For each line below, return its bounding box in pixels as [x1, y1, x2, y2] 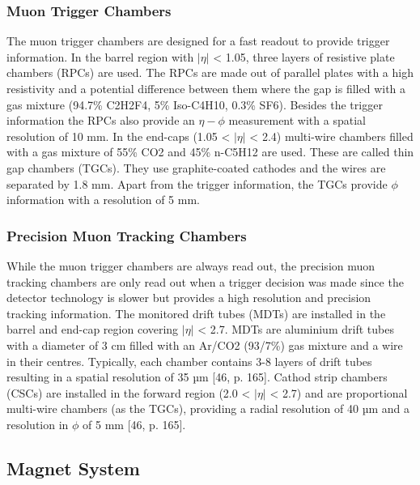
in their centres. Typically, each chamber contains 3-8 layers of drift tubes [6, 352, 372, 369]
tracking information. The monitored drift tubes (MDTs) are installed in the [6, 304, 386, 321]
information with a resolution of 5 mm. [6, 191, 200, 208]
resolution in [6, 415, 69, 432]
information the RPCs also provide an [6, 112, 195, 129]
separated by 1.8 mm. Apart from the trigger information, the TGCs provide [6, 175, 388, 192]
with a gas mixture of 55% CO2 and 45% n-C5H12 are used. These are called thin [6, 143, 414, 160]
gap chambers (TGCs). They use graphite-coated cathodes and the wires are [6, 159, 386, 176]
